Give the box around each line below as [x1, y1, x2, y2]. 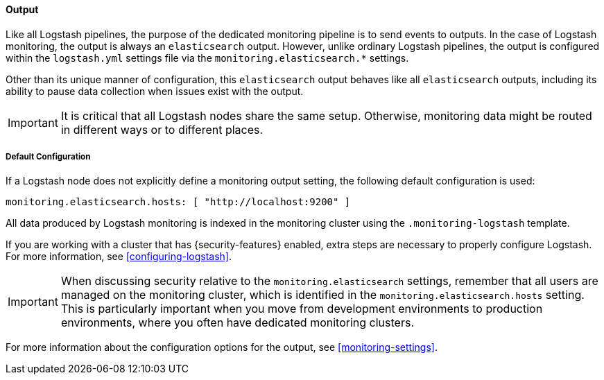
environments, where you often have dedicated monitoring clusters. [60, 316, 414, 330]
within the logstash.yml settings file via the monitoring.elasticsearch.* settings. [6, 51, 409, 64]
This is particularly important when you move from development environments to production [60, 302, 543, 316]
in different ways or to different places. [60, 122, 264, 137]
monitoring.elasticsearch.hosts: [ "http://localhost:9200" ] [6, 196, 351, 208]
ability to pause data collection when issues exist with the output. [6, 85, 304, 97]
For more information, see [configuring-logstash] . [6, 250, 232, 263]
